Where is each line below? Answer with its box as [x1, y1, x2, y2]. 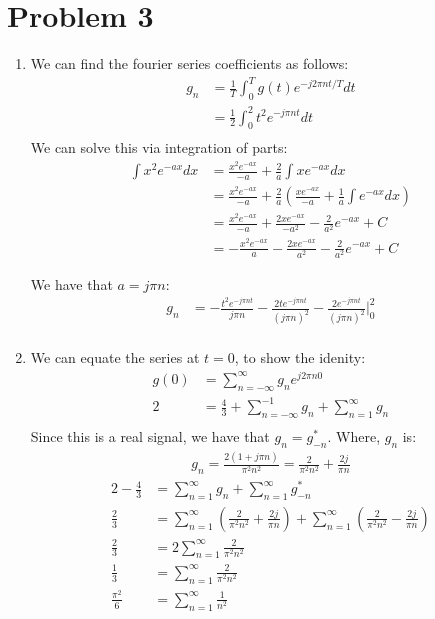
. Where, [327, 426, 381, 447]
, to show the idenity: [234, 347, 366, 368]
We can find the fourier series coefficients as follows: [30, 53, 349, 74]
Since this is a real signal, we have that [30, 426, 270, 447]
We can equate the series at [30, 347, 200, 368]
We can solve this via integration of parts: [30, 137, 288, 158]
